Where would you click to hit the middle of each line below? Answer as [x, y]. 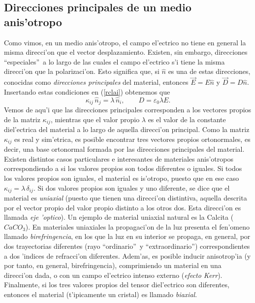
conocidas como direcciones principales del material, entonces [96, 82]
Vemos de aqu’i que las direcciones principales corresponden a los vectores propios [128, 110]
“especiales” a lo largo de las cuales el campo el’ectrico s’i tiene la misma [114, 61]
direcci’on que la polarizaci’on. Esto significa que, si [82, 71]
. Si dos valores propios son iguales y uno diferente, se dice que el [131, 187]
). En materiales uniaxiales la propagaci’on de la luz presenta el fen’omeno [137, 226]
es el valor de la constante [187, 119]
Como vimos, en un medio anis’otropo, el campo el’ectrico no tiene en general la [125, 42]
